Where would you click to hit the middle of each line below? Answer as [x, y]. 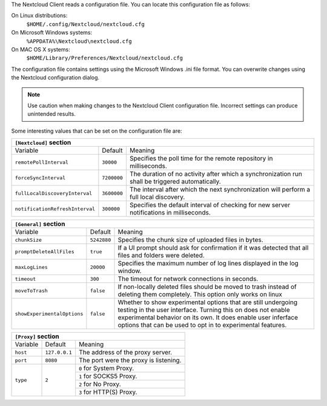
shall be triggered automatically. [175, 182]
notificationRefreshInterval [55, 209]
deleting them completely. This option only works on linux [200, 295]
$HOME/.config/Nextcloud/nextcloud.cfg [85, 24]
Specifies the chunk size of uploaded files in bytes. [190, 240]
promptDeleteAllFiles [45, 251]
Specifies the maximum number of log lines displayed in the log [208, 264]
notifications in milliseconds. [170, 213]
